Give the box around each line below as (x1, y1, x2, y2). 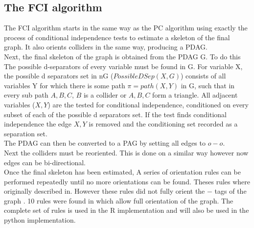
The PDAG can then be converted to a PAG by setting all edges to (4, 138, 206, 148)
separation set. (4, 128, 47, 138)
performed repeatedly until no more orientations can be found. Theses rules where (4, 176, 251, 186)
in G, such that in (181, 80, 235, 90)
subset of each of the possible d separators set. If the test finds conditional (4, 109, 227, 119)
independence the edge (4, 119, 72, 129)
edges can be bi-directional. (4, 157, 86, 167)
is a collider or (83, 90, 127, 100)
